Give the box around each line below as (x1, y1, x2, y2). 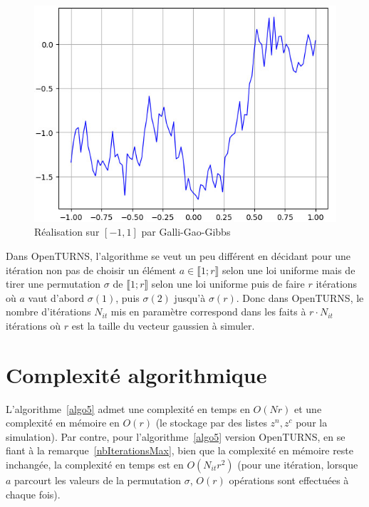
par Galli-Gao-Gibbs (141, 224, 231, 239)
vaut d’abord (28, 290, 85, 305)
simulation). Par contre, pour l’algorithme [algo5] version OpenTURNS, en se (6, 429, 345, 444)
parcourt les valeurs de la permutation (14, 472, 182, 487)
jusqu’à (174, 290, 206, 305)
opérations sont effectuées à (229, 472, 349, 487)
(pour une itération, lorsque (237, 456, 358, 471)
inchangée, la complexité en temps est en (6, 456, 184, 471)
